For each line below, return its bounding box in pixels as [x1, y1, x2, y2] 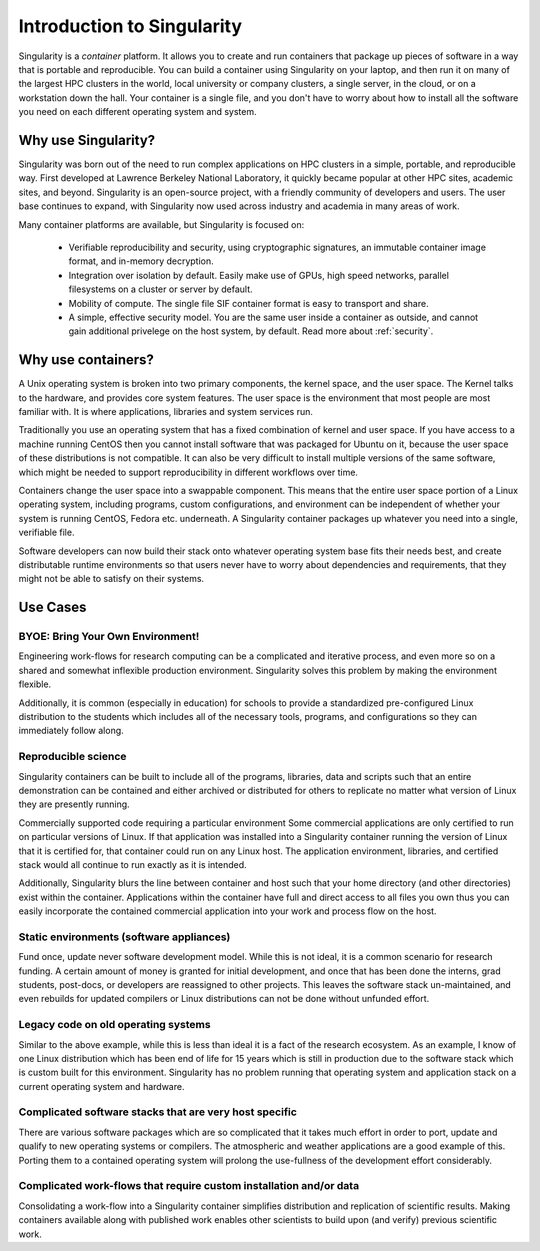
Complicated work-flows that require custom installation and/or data [18, 1179, 360, 1193]
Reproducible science [18, 750, 127, 764]
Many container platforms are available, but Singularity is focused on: [18, 218, 305, 230]
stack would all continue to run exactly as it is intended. [18, 858, 247, 870]
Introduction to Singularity [18, 15, 243, 37]
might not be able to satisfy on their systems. [18, 573, 205, 585]
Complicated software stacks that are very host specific [18, 1105, 297, 1119]
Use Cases [18, 599, 87, 616]
